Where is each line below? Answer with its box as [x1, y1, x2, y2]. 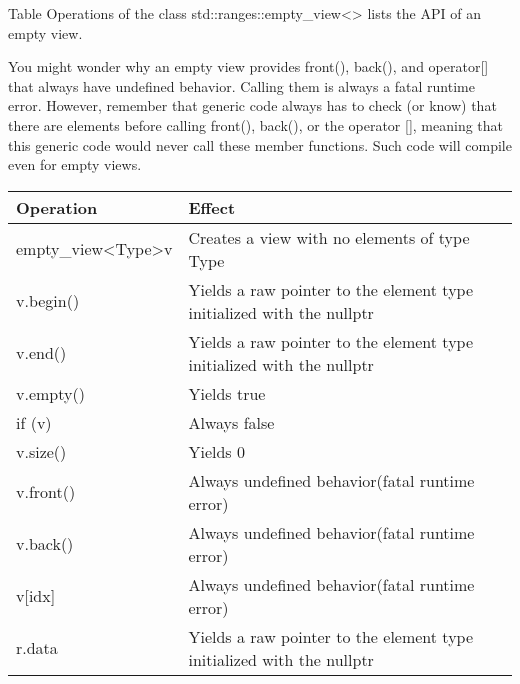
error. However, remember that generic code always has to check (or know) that [8, 95, 497, 116]
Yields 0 [188, 439, 245, 463]
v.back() [16, 532, 74, 556]
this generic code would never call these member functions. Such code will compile [8, 134, 512, 155]
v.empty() [16, 381, 85, 405]
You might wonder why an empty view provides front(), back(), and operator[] [8, 56, 489, 77]
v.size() [16, 439, 67, 463]
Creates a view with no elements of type [188, 225, 470, 249]
